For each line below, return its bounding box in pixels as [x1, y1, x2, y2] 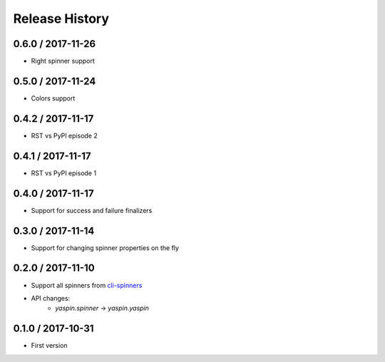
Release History [13, 11, 110, 26]
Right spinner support [31, 57, 96, 66]
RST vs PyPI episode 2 [31, 131, 98, 140]
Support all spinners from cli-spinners [31, 281, 143, 289]
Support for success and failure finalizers [31, 206, 153, 214]
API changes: [31, 294, 71, 302]
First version [31, 341, 68, 350]
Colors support [31, 93, 76, 103]
